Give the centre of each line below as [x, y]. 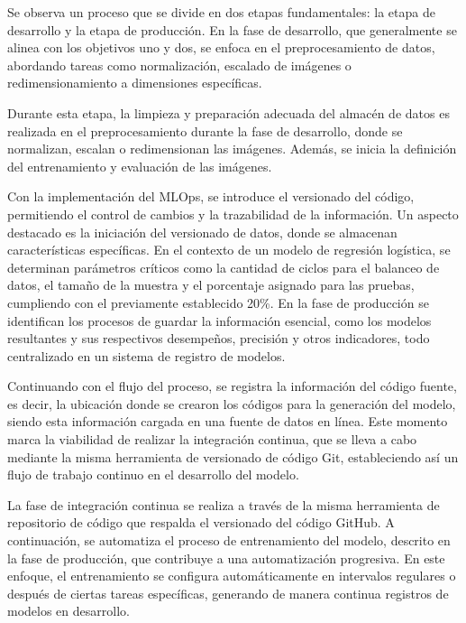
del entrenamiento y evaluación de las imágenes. [140, 166]
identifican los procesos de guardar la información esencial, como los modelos [219, 320]
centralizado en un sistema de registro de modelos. [146, 355]
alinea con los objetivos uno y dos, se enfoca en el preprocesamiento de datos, [221, 47]
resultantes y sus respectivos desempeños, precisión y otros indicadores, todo [219, 338]
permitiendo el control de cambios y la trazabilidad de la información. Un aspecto [233, 214]
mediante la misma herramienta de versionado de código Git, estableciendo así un [233, 456]
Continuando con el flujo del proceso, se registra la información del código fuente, [232, 386]
